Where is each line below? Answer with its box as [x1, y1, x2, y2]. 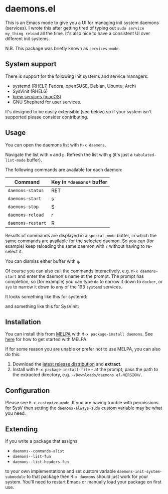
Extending [5, 425, 38, 433]
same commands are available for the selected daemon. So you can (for [5, 238, 154, 244]
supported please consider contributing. [5, 114, 89, 120]
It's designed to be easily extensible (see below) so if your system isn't [5, 108, 152, 114]
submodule [5, 474, 26, 479]
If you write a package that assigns [5, 438, 78, 444]
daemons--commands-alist [12, 449, 65, 454]
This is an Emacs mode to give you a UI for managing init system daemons [5, 20, 159, 26]
